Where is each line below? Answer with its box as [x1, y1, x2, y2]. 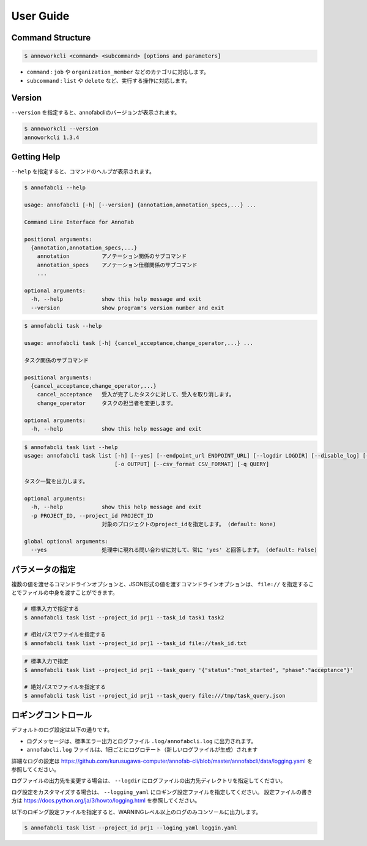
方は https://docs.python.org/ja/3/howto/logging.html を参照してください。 [11, 797, 201, 804]
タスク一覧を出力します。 [24, 478, 89, 485]
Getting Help [11, 152, 61, 162]
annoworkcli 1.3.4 [24, 134, 80, 141]
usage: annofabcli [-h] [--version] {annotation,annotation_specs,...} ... [24, 202, 257, 208]
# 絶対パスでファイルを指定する [24, 684, 106, 690]
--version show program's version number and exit [31, 304, 224, 311]
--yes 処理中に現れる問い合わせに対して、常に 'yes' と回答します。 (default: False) [31, 546, 317, 554]
